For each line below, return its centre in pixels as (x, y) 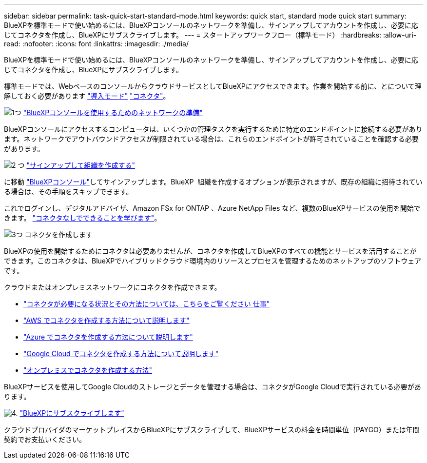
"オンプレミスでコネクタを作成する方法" (88, 370)
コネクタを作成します (59, 234)
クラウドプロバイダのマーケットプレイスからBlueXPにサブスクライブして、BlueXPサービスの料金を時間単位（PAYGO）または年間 (212, 430)
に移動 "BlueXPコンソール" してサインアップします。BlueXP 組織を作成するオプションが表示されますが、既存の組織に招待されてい (213, 182)
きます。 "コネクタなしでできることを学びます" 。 (83, 218)
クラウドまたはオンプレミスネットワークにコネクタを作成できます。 (113, 287)
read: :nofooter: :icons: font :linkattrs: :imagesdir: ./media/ (96, 44)
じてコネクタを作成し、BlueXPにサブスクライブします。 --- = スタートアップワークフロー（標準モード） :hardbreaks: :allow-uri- (210, 35)
